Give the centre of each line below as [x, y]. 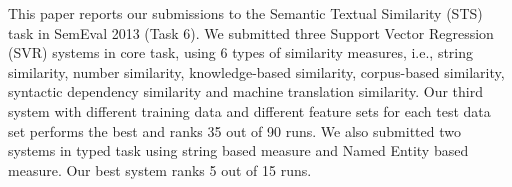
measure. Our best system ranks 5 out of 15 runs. [160, 169]
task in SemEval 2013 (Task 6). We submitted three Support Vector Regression [251, 32]
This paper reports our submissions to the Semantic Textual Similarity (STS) [245, 13]
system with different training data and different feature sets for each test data [249, 110]
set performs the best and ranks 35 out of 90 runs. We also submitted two [234, 130]
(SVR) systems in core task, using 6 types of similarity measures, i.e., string [241, 52]
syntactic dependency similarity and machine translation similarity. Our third [246, 91]
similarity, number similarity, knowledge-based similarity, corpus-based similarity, [256, 71]
